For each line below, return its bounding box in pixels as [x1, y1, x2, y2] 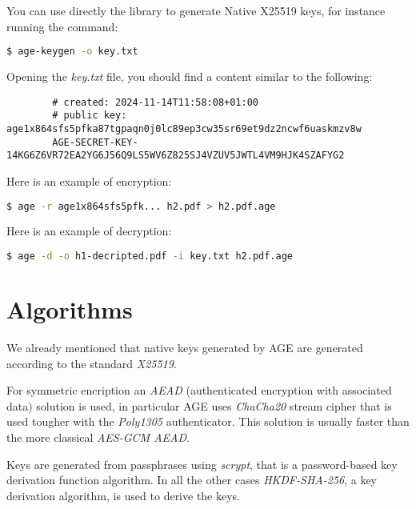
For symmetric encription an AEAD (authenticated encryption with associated [6, 382, 392, 399]
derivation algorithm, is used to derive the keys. [6, 487, 241, 503]
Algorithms [6, 293, 133, 326]
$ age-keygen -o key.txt [6, 46, 138, 58]
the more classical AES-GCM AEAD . [6, 428, 190, 445]
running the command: [6, 18, 118, 34]
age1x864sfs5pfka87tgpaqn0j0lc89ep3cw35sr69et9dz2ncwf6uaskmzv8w [6, 122, 362, 134]
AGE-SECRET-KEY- [52, 136, 138, 148]
